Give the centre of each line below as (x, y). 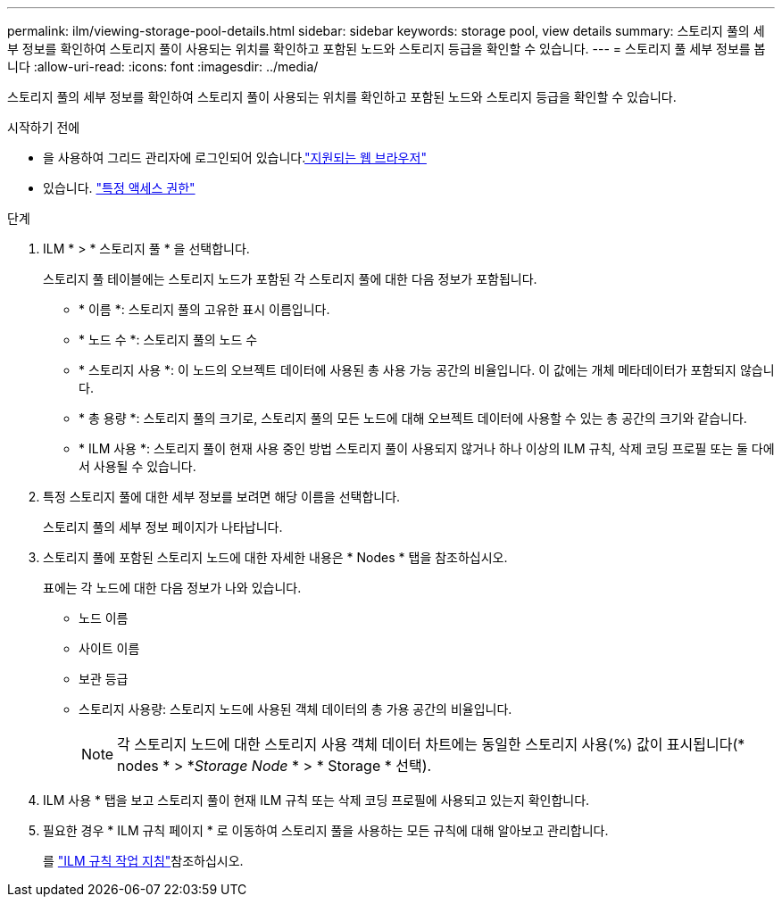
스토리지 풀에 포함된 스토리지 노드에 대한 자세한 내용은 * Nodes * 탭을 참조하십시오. (275, 557)
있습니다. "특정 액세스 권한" (119, 188)
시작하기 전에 (44, 127)
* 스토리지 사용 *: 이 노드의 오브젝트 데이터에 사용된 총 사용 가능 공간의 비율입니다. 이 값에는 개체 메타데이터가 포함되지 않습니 (427, 370)
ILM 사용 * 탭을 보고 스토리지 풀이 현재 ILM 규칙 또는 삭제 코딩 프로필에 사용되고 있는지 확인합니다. (316, 800)
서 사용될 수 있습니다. (137, 466)
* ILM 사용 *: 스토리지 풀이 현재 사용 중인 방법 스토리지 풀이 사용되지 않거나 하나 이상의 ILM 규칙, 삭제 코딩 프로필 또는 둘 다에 (427, 448)
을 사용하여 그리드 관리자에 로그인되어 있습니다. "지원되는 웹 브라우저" (235, 158)
